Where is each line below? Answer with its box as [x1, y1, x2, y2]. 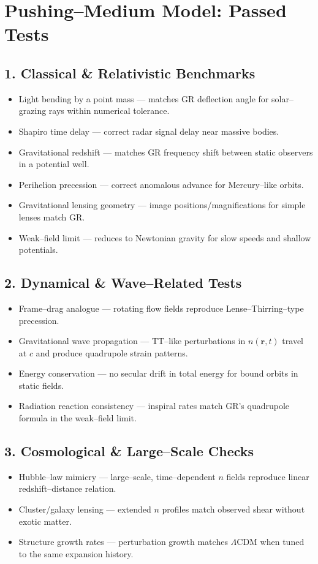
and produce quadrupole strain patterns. [36, 346, 188, 359]
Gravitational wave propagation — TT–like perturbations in [18, 334, 246, 347]
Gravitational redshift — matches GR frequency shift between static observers [18, 145, 313, 158]
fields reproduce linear [226, 470, 309, 483]
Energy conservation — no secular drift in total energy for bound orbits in [18, 367, 298, 380]
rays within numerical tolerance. [48, 104, 170, 117]
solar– [271, 92, 293, 105]
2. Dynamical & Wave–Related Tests [4, 273, 242, 292]
